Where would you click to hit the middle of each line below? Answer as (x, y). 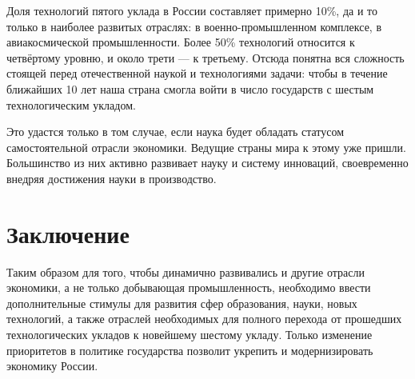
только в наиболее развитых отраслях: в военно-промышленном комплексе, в (194, 26)
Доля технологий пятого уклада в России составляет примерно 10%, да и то (192, 10)
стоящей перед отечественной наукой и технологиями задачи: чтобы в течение (197, 73)
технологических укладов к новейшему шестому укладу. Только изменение (190, 335)
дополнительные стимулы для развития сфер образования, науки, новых (182, 303)
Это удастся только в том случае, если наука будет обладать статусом (176, 132)
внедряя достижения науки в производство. (112, 178)
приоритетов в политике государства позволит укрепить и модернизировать (190, 350)
